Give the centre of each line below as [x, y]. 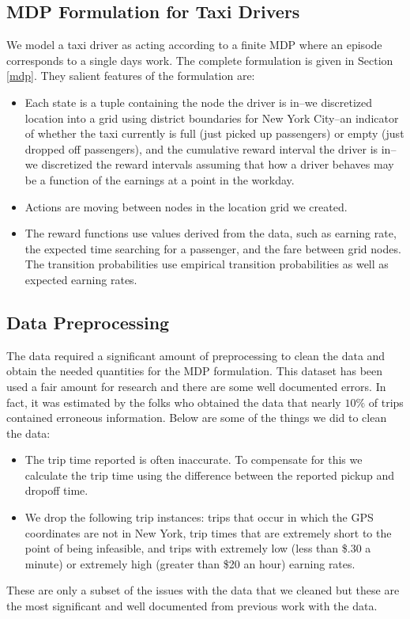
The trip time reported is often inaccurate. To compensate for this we [194, 460]
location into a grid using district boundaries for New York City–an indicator [212, 118]
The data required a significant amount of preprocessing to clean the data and [196, 355]
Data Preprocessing [88, 322]
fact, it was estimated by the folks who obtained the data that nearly [174, 402]
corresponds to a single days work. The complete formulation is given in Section [200, 60]
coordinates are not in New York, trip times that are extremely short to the [208, 532]
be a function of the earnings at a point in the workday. [160, 179]
